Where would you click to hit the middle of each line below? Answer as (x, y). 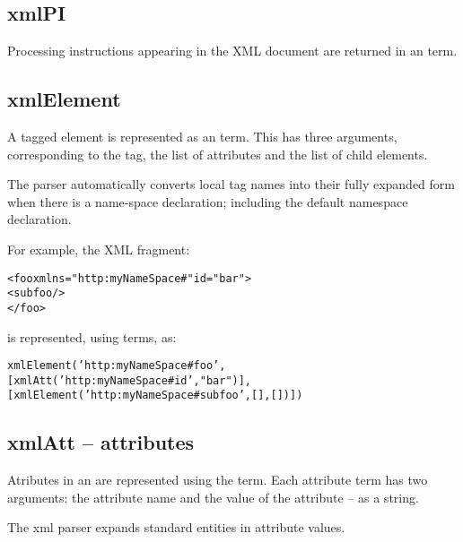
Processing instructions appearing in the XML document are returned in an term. (232, 51)
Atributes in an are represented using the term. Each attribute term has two (218, 480)
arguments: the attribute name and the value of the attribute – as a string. (213, 497)
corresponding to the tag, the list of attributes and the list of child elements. (218, 154)
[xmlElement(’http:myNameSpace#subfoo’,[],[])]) (155, 396)
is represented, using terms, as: (92, 336)
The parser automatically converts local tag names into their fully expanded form (231, 184)
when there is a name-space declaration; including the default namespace (208, 201)
